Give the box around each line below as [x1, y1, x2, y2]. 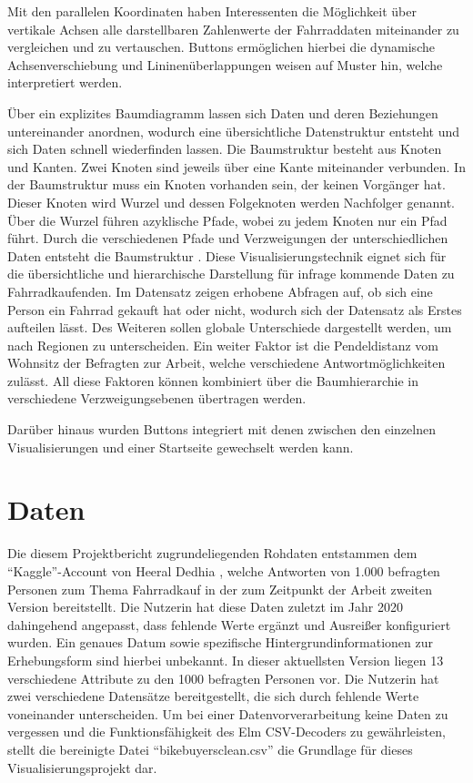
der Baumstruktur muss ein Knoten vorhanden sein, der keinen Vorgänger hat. [7, 175, 446, 194]
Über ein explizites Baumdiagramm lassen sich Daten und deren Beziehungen [7, 103, 438, 122]
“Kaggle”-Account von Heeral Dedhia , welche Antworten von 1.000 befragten [7, 561, 440, 580]
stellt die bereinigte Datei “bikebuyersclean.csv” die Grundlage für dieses [7, 739, 413, 758]
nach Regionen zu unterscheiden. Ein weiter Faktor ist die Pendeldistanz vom [7, 335, 439, 354]
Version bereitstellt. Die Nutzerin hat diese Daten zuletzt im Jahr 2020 [7, 597, 403, 616]
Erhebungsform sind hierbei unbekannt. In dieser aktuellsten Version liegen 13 [7, 650, 444, 669]
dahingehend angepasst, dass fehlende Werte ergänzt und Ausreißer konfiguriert [7, 615, 451, 634]
